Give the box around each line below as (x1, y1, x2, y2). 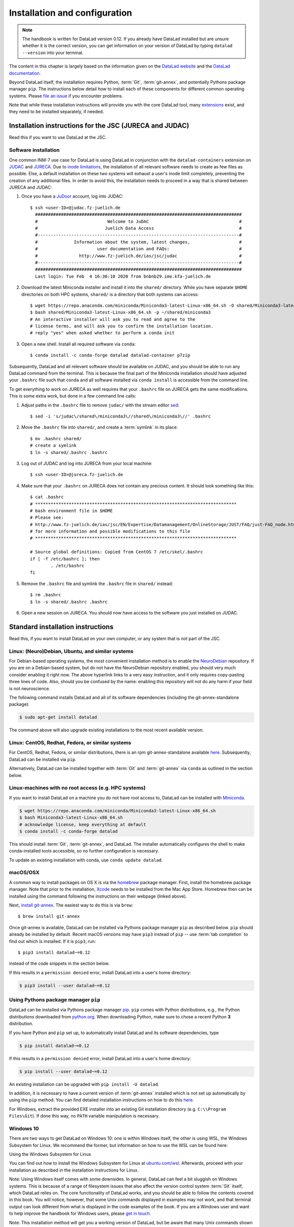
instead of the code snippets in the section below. (9, 960, 110, 966)
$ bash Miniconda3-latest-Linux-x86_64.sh (19, 815, 123, 821)
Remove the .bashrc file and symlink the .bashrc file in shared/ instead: (21, 581, 173, 587)
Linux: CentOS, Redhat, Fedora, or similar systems (9, 739, 131, 746)
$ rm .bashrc (30, 592, 61, 598)
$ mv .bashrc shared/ (30, 436, 82, 441)
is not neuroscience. (9, 685, 50, 692)
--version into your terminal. (22, 50, 84, 55)
